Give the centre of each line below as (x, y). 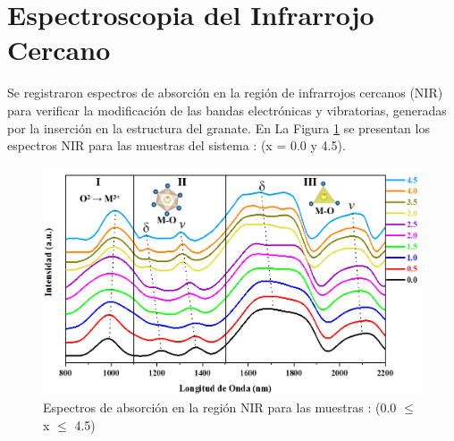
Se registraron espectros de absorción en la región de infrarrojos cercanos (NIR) (225, 93)
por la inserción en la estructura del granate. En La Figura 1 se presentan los (219, 127)
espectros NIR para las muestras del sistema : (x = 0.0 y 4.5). (177, 145)
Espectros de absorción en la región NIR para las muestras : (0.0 (220, 407)
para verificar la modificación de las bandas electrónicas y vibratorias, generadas (227, 110)
